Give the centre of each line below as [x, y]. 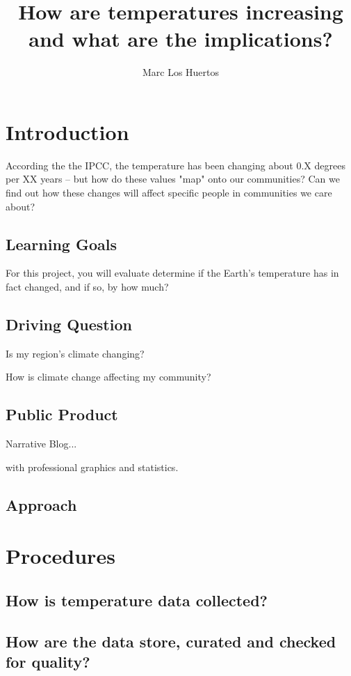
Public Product [62, 414]
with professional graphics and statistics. [92, 467]
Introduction [67, 131]
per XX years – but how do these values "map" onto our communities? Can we [173, 179]
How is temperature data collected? [137, 600]
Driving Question [69, 324]
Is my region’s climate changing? [75, 353]
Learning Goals [61, 244]
